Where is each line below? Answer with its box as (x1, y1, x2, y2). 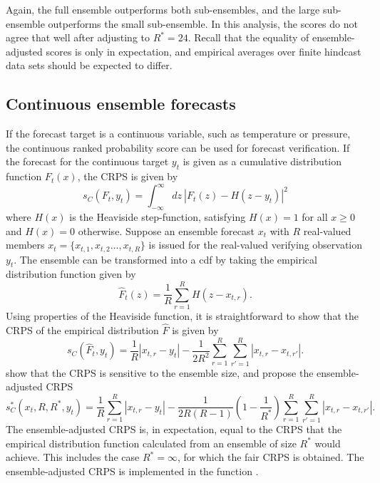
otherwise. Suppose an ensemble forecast (78, 223, 255, 238)
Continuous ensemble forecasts (6, 93, 236, 115)
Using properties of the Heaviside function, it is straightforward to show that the (6, 308, 359, 323)
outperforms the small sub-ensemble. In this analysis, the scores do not (48, 16, 358, 31)
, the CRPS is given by (77, 169, 178, 184)
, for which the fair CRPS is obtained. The (177, 450, 364, 464)
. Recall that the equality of (188, 30, 309, 45)
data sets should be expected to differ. (6, 58, 173, 73)
